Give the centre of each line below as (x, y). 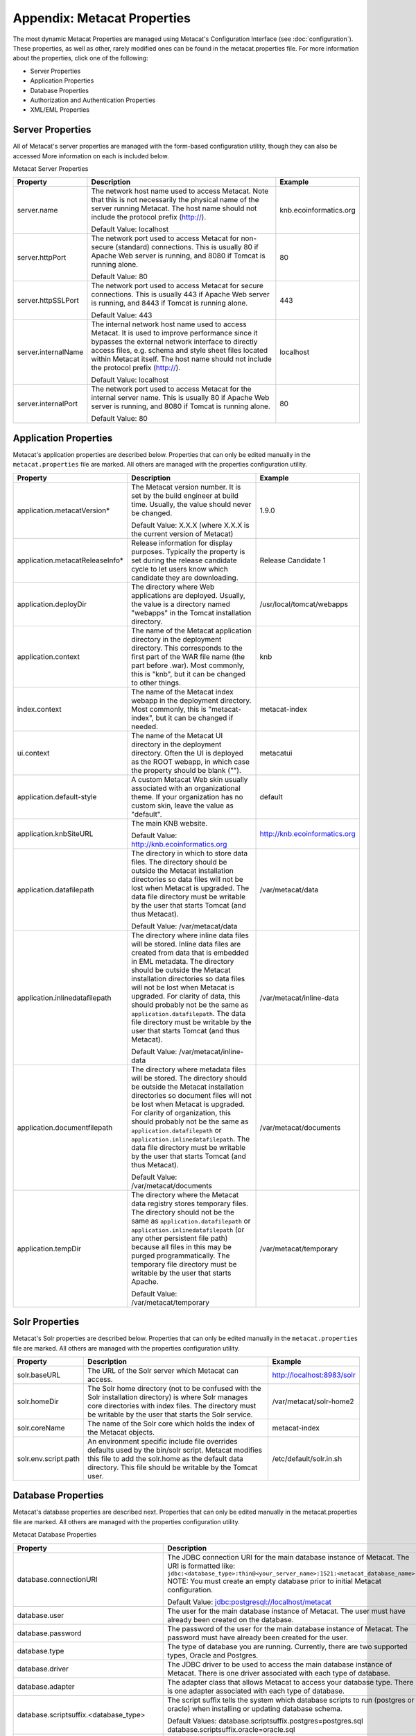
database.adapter (46, 1686)
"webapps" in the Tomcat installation (191, 612)
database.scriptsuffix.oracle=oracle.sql (231, 1729)
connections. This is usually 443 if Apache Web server (180, 294)
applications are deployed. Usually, (188, 595)
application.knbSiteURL (55, 833)
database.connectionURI (57, 1580)
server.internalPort (47, 404)
